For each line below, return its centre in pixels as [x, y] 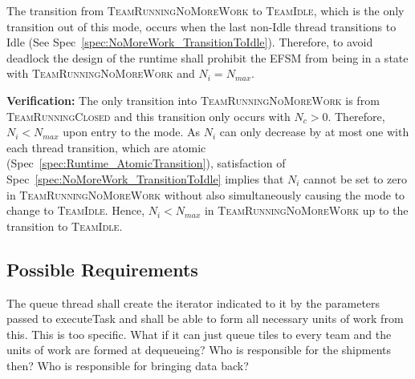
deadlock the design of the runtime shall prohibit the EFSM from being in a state [207, 57]
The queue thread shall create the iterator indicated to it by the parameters [193, 302]
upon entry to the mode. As [132, 132]
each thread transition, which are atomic [106, 147]
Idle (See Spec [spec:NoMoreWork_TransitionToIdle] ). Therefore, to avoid [190, 42]
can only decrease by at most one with [314, 132]
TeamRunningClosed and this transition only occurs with [149, 116]
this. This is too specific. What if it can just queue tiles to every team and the [199, 334]
